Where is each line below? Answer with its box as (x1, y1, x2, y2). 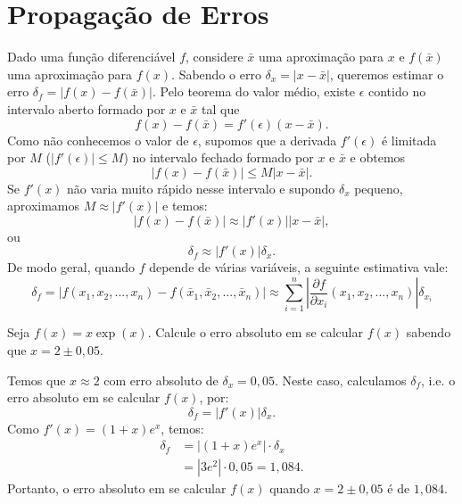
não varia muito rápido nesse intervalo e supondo (67, 178, 335, 197)
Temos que (7, 370, 66, 389)
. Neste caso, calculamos (274, 370, 407, 389)
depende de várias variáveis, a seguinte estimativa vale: (149, 258, 449, 277)
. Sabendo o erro (171, 64, 261, 83)
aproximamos (7, 196, 80, 215)
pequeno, (354, 178, 403, 197)
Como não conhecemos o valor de (7, 130, 189, 149)
